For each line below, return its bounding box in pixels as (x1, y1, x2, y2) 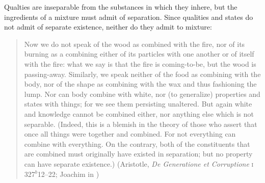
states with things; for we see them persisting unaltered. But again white (24, 98, 252, 109)
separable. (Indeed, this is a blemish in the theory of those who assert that (24, 118, 257, 129)
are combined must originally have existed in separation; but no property (24, 148, 253, 159)
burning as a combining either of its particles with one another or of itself (24, 48, 254, 59)
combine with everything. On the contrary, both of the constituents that (24, 138, 250, 149)
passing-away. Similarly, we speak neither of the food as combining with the (24, 68, 261, 79)
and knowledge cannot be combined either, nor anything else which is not (24, 108, 254, 119)
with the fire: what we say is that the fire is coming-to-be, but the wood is (24, 58, 256, 69)
